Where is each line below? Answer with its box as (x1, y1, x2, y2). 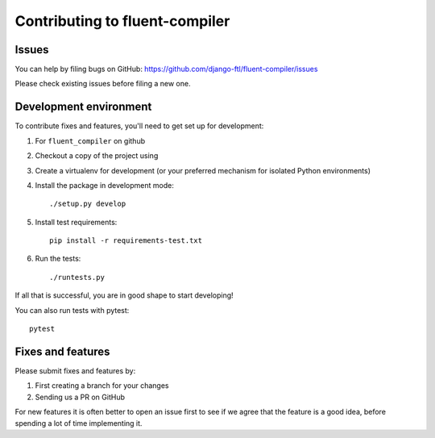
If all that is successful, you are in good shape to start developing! (14, 290, 234, 300)
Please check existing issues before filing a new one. (14, 79, 191, 89)
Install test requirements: (35, 217, 118, 227)
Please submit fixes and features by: (14, 365, 136, 375)
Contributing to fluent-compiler (14, 12, 230, 30)
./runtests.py (49, 273, 105, 282)
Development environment (14, 100, 152, 114)
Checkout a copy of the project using (35, 151, 159, 161)
